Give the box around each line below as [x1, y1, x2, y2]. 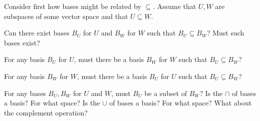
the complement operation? [4, 107, 88, 117]
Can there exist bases [4, 27, 70, 38]
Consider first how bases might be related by [4, 1, 141, 11]
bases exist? [4, 37, 40, 47]
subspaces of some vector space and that [4, 10, 128, 21]
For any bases [4, 87, 46, 98]
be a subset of [144, 87, 187, 98]
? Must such [206, 27, 244, 38]
